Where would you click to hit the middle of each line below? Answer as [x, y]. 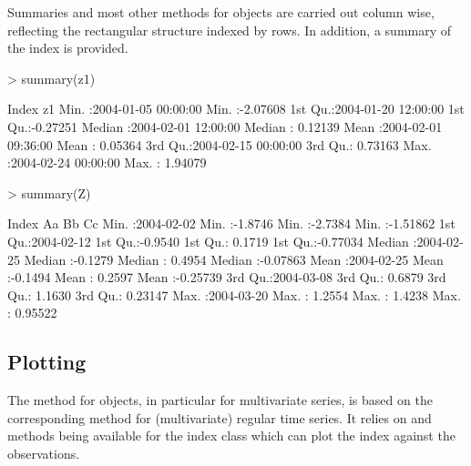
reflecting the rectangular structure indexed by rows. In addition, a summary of [230, 30]
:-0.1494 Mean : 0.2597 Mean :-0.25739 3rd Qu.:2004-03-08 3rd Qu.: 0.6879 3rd [227, 277]
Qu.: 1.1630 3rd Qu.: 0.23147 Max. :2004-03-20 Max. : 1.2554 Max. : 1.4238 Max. [234, 294]
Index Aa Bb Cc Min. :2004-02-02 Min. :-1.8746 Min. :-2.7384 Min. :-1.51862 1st [231, 223]
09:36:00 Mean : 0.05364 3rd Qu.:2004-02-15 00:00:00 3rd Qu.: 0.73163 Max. [220, 144]
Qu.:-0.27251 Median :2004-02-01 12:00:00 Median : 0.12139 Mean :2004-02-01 [225, 126]
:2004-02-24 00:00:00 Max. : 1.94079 [107, 162]
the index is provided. [68, 48]
